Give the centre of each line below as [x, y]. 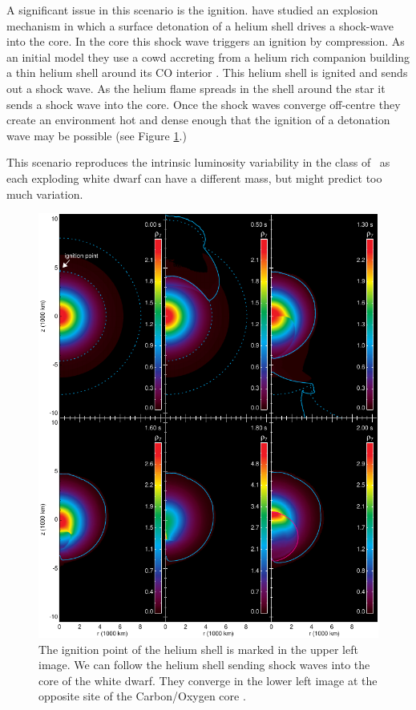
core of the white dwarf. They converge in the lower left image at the [208, 680]
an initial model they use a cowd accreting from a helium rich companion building [208, 56]
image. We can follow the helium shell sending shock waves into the [204, 665]
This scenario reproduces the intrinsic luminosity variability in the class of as [198, 162]
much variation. [45, 194]
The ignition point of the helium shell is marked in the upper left [198, 649]
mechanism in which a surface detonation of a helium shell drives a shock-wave [200, 25]
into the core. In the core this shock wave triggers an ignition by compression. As [206, 41]
